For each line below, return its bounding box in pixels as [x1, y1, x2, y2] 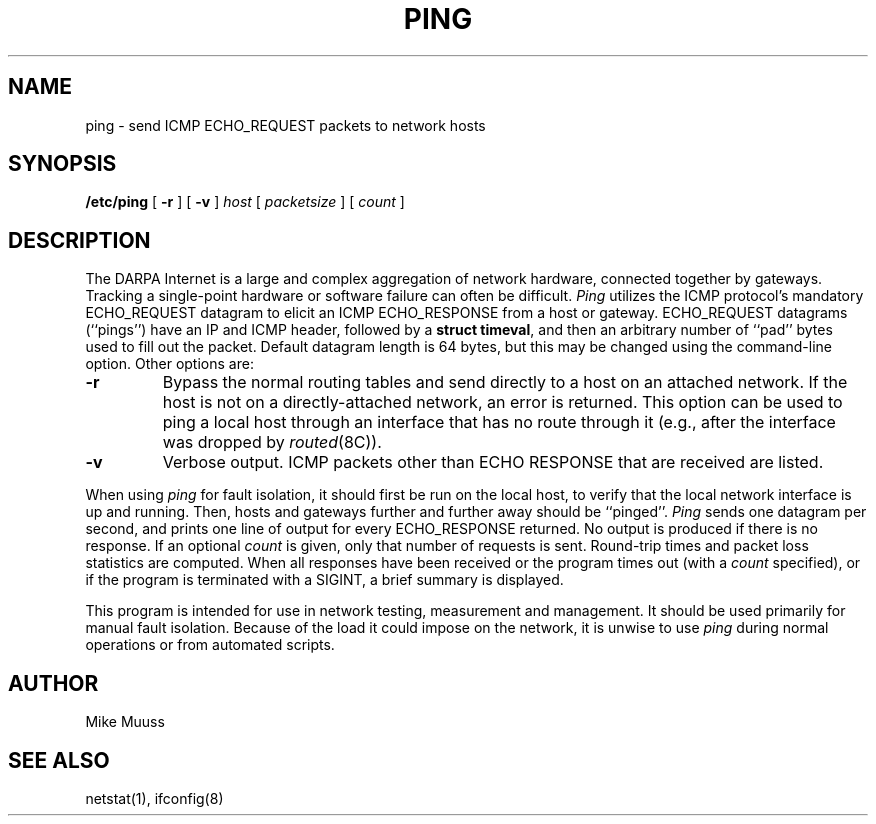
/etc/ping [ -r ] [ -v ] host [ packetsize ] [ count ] [85, 193, 405, 211]
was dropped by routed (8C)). [162, 432, 382, 453]
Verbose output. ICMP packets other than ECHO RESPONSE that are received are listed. [162, 452, 824, 473]
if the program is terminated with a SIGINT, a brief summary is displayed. [85, 571, 564, 589]
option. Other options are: [85, 355, 254, 373]
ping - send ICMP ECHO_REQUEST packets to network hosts [85, 116, 486, 134]
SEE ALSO [8, 747, 110, 773]
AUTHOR [8, 670, 99, 696]
